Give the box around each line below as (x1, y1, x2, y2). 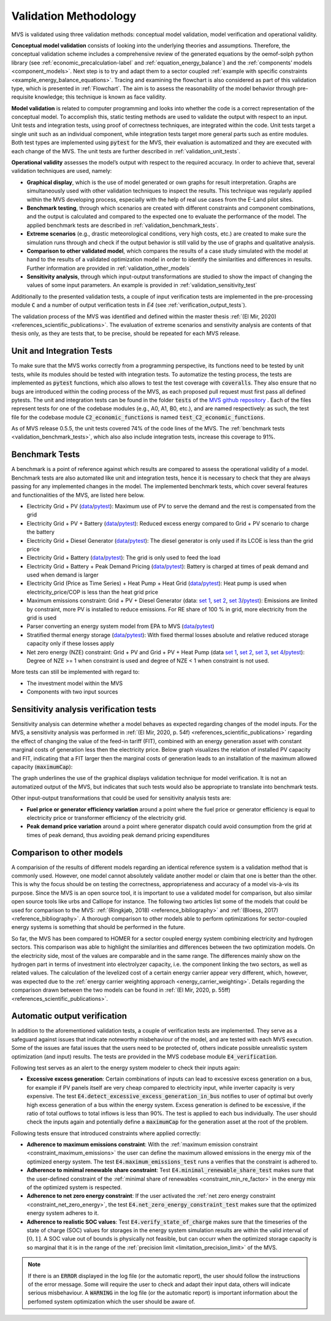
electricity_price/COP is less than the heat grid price (26, 588, 159, 595)
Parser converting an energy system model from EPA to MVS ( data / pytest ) (26, 622, 215, 630)
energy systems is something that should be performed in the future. (11, 924, 185, 931)
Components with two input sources (26, 688, 118, 695)
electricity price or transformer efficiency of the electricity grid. (26, 814, 187, 821)
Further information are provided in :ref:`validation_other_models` (26, 264, 191, 272)
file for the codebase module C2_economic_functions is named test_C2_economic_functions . (11, 413, 265, 421)
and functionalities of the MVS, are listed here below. (11, 491, 145, 499)
